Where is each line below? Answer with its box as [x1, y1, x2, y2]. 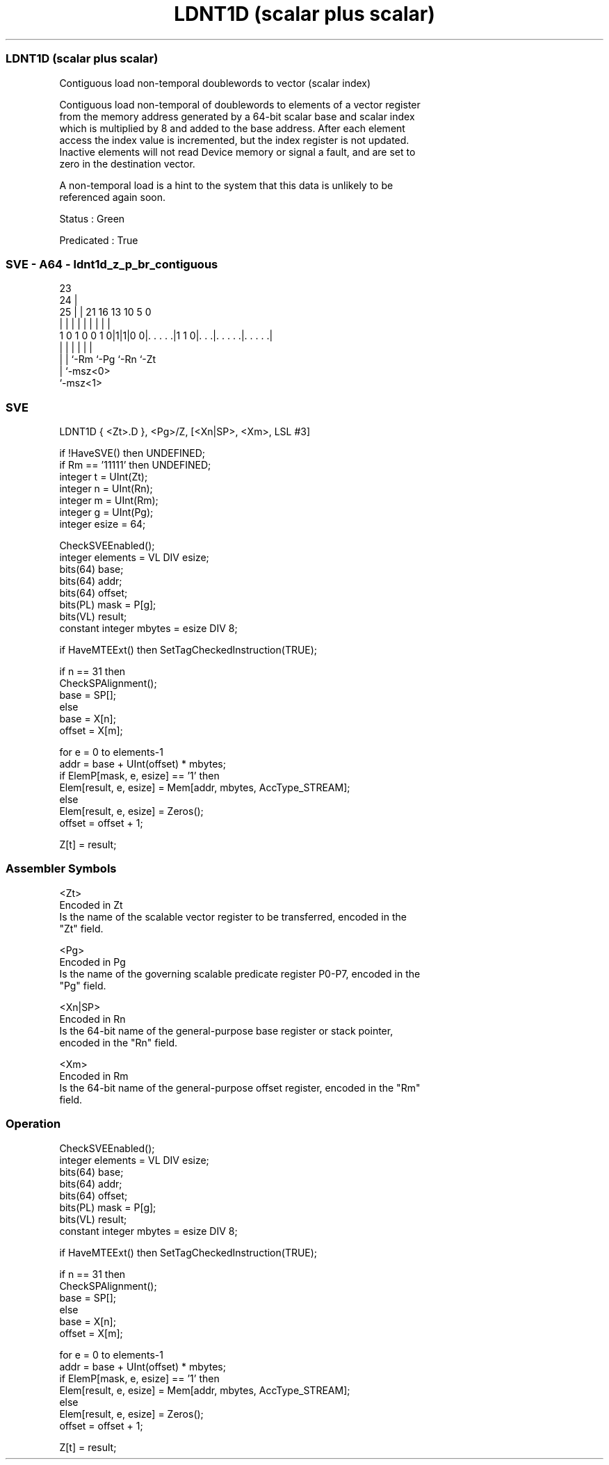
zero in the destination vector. [59, 157, 195, 170]
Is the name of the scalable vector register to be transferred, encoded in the [59, 910, 407, 923]
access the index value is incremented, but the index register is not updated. [59, 133, 409, 146]
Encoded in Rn [59, 1012, 126, 1025]
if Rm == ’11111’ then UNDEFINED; [59, 459, 211, 471]
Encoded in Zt [59, 898, 123, 911]
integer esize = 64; [59, 518, 146, 530]
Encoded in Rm [59, 1069, 129, 1082]
